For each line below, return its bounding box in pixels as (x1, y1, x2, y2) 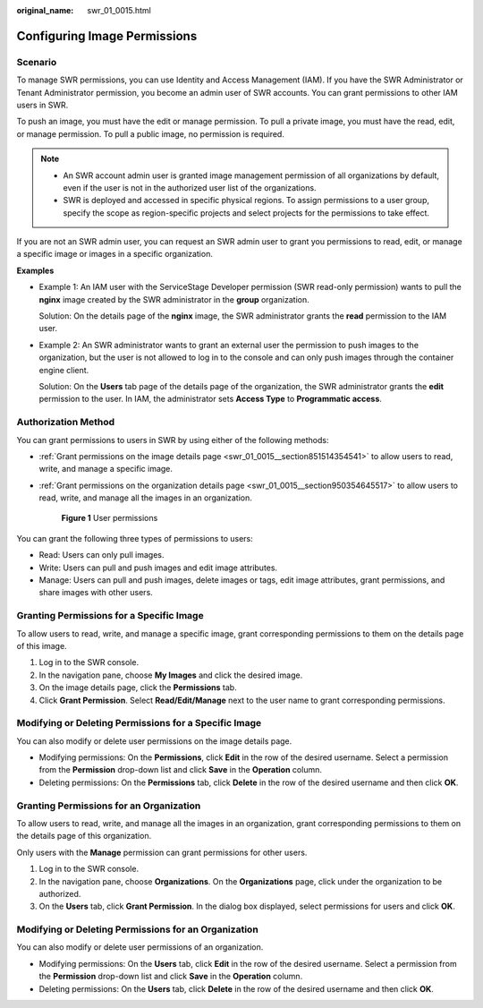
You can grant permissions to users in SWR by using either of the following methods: (16, 434, 329, 445)
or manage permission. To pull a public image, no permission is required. (16, 128, 285, 139)
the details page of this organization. (16, 831, 152, 841)
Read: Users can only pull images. (38, 550, 165, 560)
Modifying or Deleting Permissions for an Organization (16, 923, 258, 935)
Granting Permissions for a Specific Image (16, 610, 205, 622)
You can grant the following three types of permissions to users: (16, 533, 254, 543)
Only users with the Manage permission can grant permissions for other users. (16, 847, 308, 858)
